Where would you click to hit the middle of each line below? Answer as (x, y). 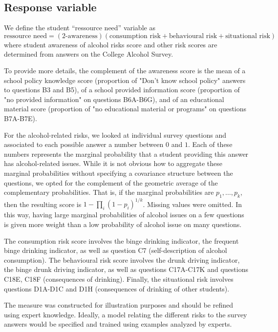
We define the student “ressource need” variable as (80, 28)
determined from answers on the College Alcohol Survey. (89, 54)
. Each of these (210, 144)
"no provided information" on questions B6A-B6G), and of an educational (114, 99)
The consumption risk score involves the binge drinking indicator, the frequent (121, 240)
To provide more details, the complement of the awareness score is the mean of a (125, 70)
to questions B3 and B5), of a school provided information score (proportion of (122, 90)
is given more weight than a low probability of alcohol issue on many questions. (123, 224)
